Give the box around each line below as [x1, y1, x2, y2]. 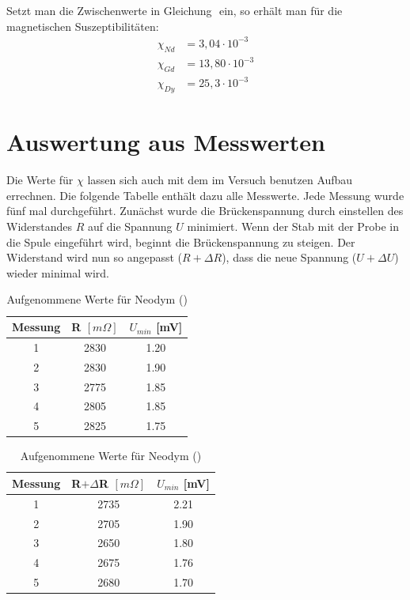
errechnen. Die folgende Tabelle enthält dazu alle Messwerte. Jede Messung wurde [6, 187, 404, 203]
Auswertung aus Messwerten [6, 126, 325, 158]
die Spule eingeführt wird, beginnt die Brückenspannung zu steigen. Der [6, 233, 355, 250]
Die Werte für [6, 172, 74, 188]
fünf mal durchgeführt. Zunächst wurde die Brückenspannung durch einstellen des [6, 202, 404, 219]
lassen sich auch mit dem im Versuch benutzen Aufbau [87, 172, 353, 188]
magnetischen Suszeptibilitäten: [6, 17, 159, 34]
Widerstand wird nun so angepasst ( [6, 249, 183, 266]
